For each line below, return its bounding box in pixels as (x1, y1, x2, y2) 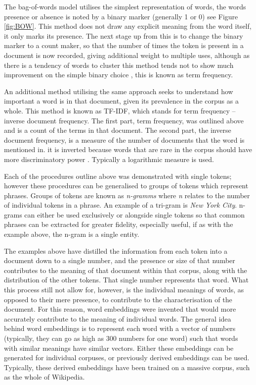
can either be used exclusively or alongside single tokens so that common (24, 209, 245, 220)
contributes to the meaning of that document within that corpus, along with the (4, 265, 247, 275)
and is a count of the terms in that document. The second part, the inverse (4, 125, 231, 135)
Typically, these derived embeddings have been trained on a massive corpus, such (4, 362, 250, 372)
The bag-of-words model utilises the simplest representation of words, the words (4, 1, 246, 11)
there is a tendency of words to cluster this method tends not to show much (4, 59, 234, 70)
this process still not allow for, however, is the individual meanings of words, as (4, 284, 244, 295)
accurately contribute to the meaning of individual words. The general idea (4, 313, 231, 324)
